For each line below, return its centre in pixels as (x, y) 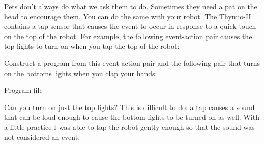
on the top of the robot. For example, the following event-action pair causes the (128, 36)
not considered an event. (42, 137)
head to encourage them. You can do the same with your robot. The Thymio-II (128, 16)
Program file (23, 90)
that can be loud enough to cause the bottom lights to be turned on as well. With (132, 117)
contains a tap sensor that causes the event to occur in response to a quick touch (130, 26)
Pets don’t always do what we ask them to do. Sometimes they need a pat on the (131, 6)
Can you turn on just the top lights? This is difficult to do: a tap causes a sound (129, 107)
